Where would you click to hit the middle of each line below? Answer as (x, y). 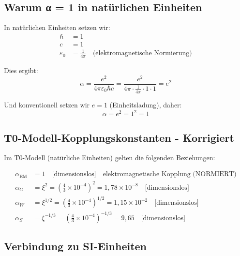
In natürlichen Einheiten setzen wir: (57, 27)
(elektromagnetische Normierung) (142, 53)
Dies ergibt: (21, 70)
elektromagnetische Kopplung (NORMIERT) (170, 174)
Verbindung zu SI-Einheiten (75, 246)
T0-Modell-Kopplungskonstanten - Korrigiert (119, 137)
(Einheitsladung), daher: (146, 105)
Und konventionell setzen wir (47, 105)
